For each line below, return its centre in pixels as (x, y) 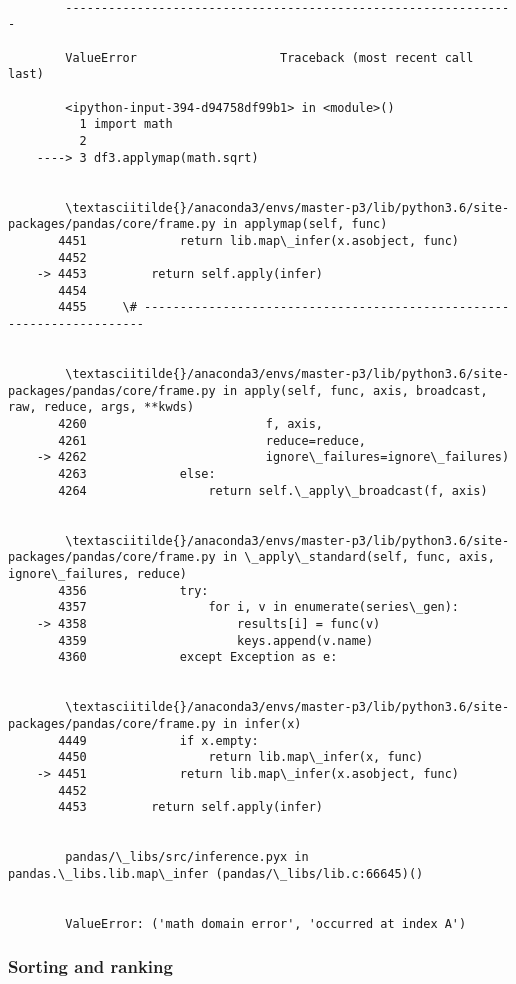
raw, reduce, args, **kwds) (101, 407)
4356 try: (133, 590)
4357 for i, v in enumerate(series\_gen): (259, 607)
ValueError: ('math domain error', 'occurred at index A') (266, 923)
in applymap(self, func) (305, 224)
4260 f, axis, (190, 424)
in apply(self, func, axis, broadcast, (355, 390)
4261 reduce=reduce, (212, 440)
